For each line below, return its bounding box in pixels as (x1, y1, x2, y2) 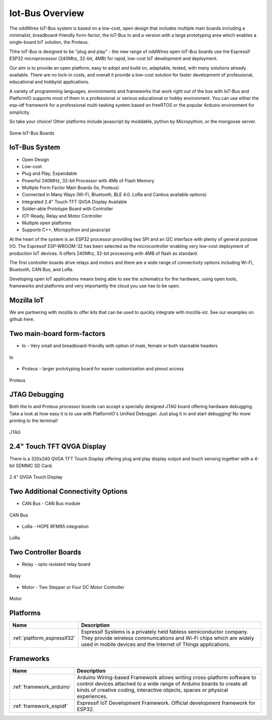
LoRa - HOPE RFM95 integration (22, 523, 89, 529)
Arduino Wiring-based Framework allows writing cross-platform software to (77, 674, 256, 681)
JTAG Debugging (9, 390, 64, 399)
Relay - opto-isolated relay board (22, 561, 91, 567)
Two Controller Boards (9, 548, 82, 557)
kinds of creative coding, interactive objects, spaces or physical (77, 686, 229, 693)
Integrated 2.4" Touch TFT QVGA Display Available (22, 199, 127, 205)
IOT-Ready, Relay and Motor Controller (22, 213, 102, 219)
